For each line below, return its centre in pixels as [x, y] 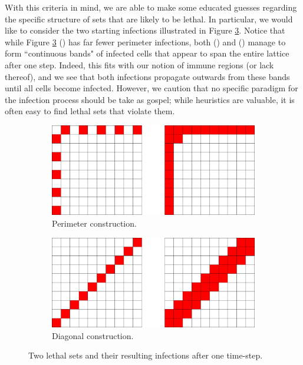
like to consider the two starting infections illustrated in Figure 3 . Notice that [145, 30]
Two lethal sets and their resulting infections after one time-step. [146, 355]
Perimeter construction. [94, 223]
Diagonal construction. [93, 335]
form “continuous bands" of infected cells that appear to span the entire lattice [147, 53]
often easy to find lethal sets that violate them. [90, 111]
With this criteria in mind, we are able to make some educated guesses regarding [151, 7]
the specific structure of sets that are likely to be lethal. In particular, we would [149, 19]
